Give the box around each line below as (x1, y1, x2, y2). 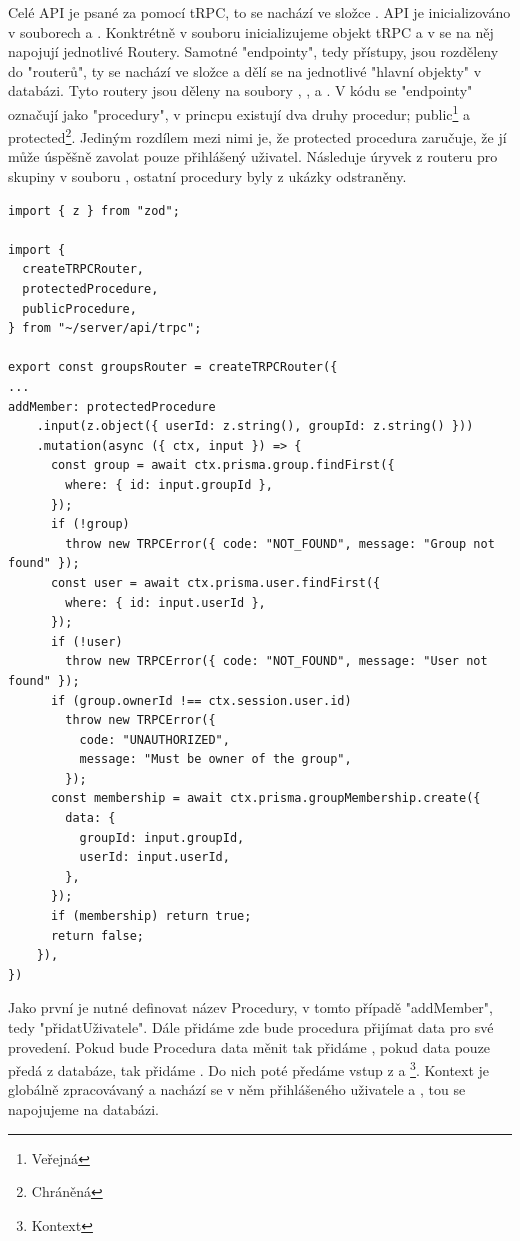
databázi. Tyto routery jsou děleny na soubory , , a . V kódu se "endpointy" (8, 80, 473, 101)
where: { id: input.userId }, (65, 595, 266, 610)
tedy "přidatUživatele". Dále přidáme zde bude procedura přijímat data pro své (8, 1017, 494, 1037)
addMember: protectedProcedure (8, 399, 216, 414)
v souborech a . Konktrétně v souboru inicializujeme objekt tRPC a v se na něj (8, 21, 494, 42)
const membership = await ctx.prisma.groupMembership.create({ (50, 791, 481, 806)
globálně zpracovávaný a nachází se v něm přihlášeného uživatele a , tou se (8, 1079, 466, 1100)
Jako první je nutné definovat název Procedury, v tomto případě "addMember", (8, 997, 493, 1018)
